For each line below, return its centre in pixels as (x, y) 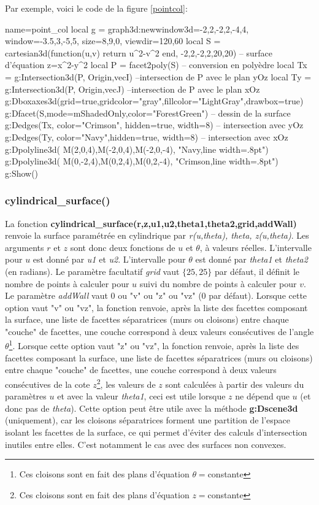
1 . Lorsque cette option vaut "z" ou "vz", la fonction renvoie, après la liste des (154, 345)
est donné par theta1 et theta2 (252, 259)
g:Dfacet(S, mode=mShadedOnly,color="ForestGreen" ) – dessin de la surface (148, 113)
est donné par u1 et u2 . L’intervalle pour (109, 259)
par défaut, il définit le (257, 271)
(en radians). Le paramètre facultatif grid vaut (92, 271)
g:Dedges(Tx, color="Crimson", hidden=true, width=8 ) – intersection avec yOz (154, 125)
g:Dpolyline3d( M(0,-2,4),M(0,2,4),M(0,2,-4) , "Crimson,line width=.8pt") (142, 161)
